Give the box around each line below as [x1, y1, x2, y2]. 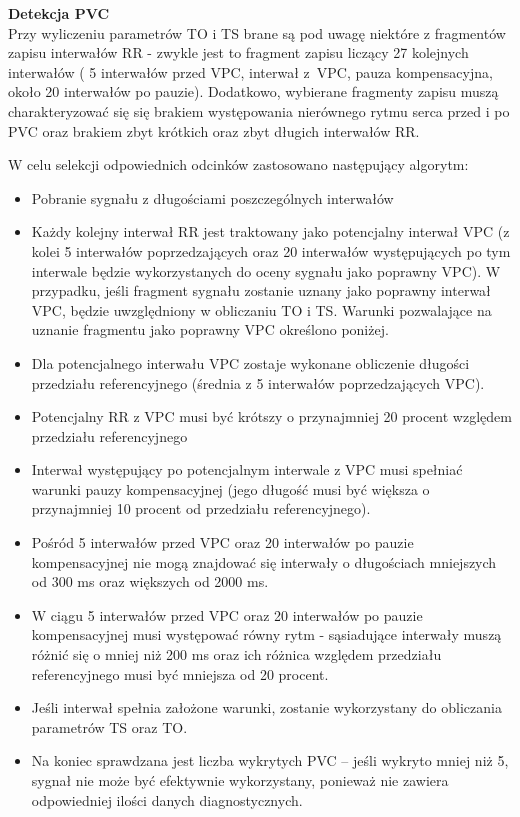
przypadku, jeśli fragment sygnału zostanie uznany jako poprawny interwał [31, 280, 491, 301]
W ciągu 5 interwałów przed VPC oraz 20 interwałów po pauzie [31, 604, 423, 625]
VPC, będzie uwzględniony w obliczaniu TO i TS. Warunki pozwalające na [31, 299, 492, 320]
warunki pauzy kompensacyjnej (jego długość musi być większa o [31, 478, 430, 499]
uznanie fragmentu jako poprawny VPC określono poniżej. [31, 319, 389, 340]
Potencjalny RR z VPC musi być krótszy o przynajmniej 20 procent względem [31, 406, 512, 427]
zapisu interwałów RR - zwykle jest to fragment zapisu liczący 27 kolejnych [8, 42, 469, 63]
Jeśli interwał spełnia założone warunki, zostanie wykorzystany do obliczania [31, 697, 502, 718]
